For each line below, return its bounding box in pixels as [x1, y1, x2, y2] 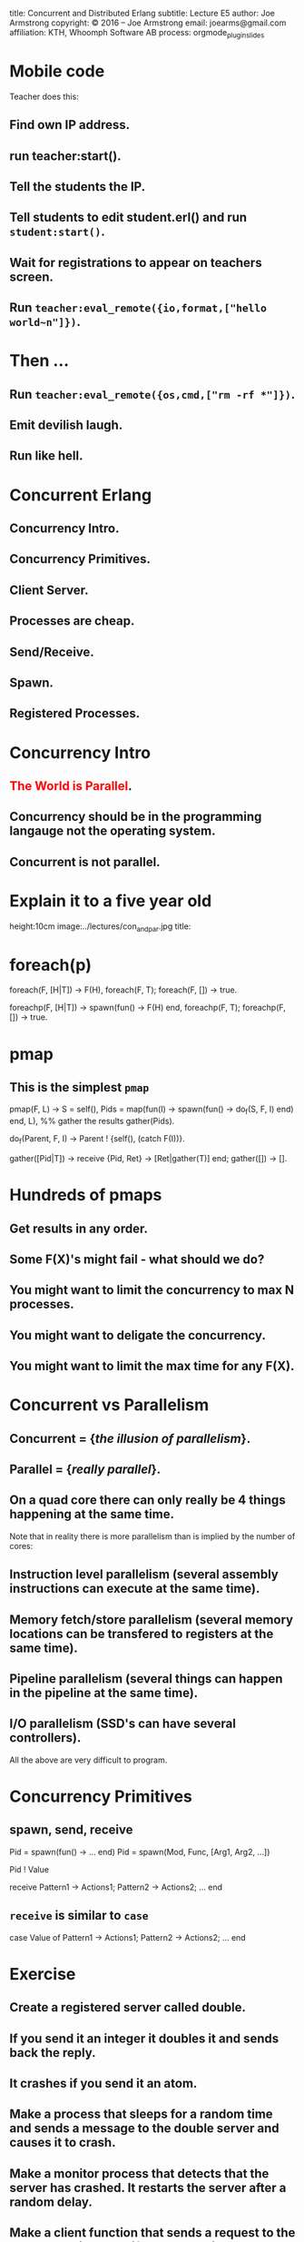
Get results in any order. [9, 1220, 148, 1236]
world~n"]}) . [9, 314, 82, 330]
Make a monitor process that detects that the [9, 2166, 270, 2181]
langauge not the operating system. [9, 824, 216, 839]
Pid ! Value [9, 1863, 50, 1874]
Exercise [9, 1963, 76, 1984]
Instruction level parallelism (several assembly [9, 1566, 279, 1583]
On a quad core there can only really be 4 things [9, 1493, 286, 1508]
